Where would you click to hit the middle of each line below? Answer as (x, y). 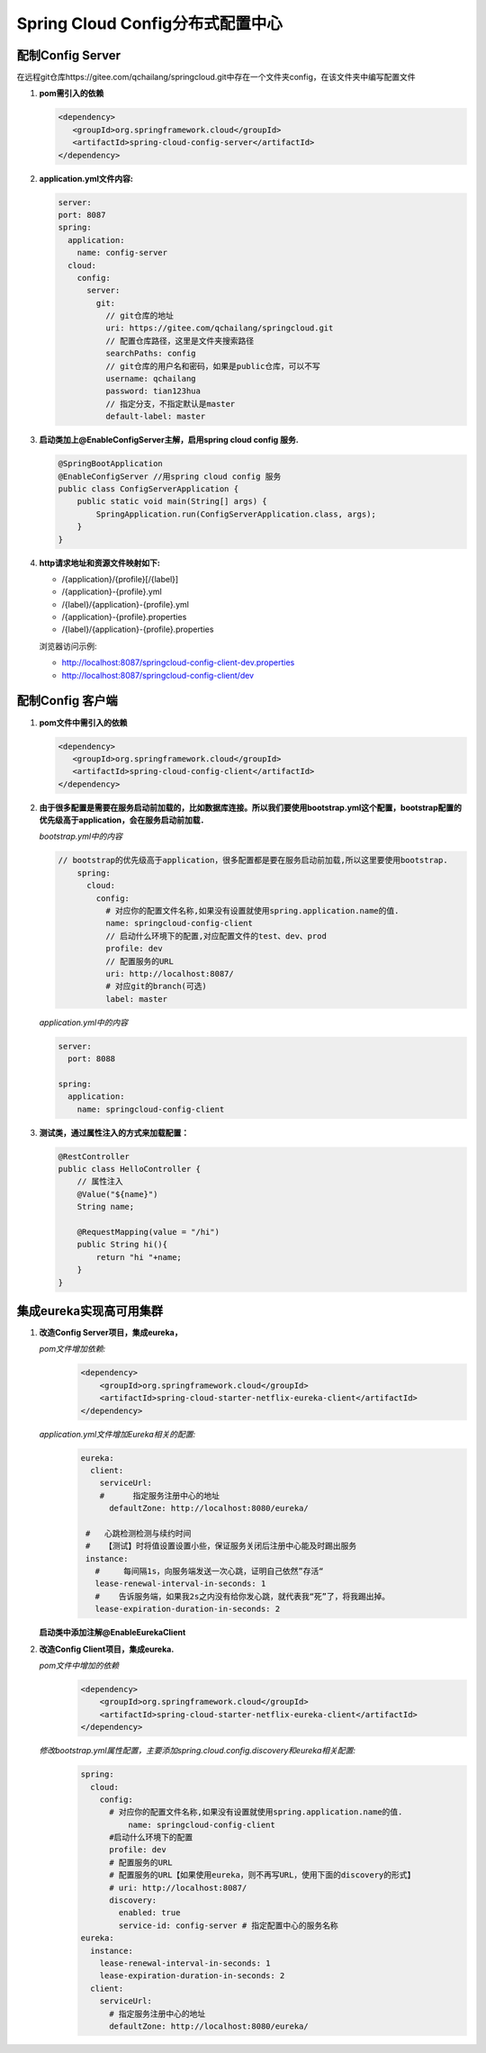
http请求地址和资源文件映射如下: (100, 563)
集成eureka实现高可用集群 (90, 1311)
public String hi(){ (122, 1245)
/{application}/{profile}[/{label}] (120, 579)
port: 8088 (92, 1059)
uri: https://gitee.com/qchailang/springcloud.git (219, 328)
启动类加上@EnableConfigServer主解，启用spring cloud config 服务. (169, 440)
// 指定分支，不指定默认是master (170, 404)
